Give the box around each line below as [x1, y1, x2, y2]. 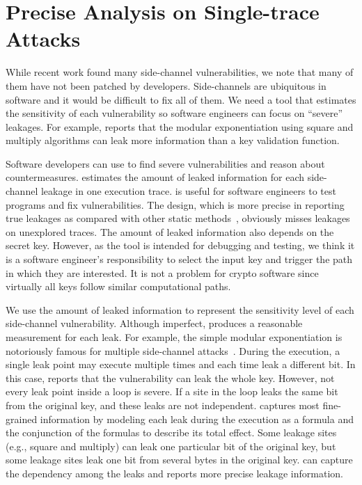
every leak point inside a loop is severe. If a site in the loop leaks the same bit [6, 384, 338, 399]
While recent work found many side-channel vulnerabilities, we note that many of [6, 65, 354, 79]
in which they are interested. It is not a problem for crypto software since [6, 265, 319, 280]
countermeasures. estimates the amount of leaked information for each [6, 170, 304, 184]
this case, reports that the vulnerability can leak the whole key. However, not [6, 370, 335, 385]
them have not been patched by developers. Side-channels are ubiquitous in [6, 78, 326, 93]
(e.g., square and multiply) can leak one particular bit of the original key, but [6, 438, 336, 453]
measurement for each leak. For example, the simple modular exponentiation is [6, 330, 343, 344]
